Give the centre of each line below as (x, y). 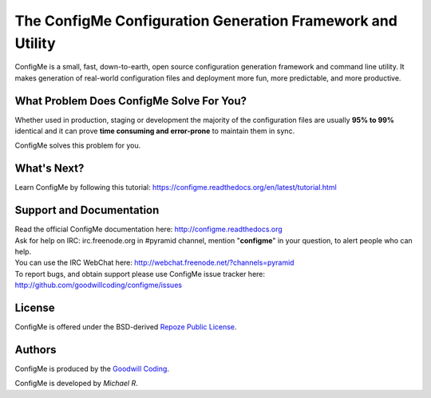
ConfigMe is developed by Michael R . (77, 384)
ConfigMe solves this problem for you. (78, 146)
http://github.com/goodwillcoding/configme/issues (99, 285)
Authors (36, 350)
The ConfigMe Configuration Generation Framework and (206, 21)
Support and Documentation (87, 210)
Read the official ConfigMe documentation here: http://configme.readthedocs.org (148, 229)
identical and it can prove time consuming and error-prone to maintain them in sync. (155, 131)
